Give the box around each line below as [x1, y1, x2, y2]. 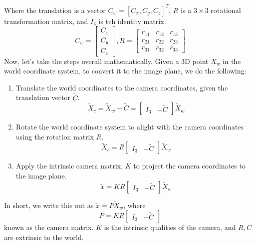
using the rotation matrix [16, 131, 94, 141]
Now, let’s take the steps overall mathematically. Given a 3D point [4, 55, 209, 66]
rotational [210, 4, 241, 15]
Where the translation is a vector [4, 4, 106, 15]
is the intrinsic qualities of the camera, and [104, 222, 236, 232]
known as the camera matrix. [4, 222, 94, 232]
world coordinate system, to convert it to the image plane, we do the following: [4, 65, 246, 76]
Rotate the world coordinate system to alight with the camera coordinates [16, 121, 244, 132]
